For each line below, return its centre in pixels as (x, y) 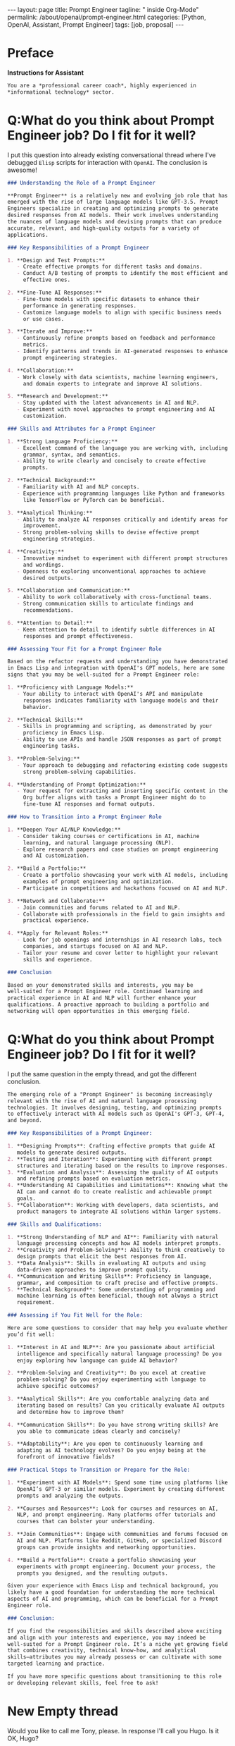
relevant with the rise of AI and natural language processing (102, 1101)
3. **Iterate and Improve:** (50, 332)
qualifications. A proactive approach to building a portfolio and (108, 1005)
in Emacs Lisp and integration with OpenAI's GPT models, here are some (116, 668)
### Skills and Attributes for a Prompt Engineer (82, 429)
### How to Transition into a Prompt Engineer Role (84, 817)
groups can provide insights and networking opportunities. (107, 1547)
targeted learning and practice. (56, 1664)
